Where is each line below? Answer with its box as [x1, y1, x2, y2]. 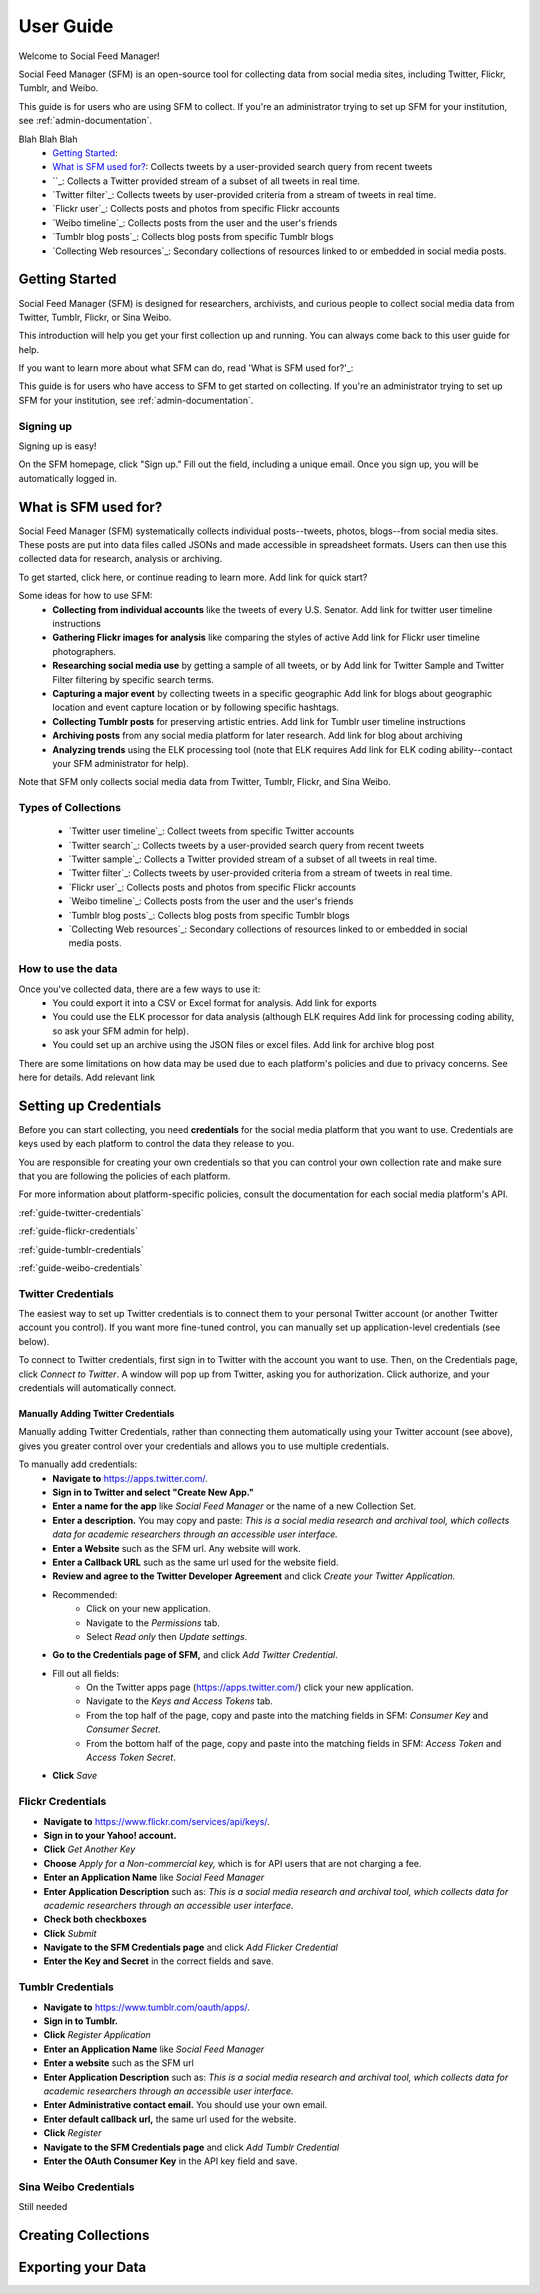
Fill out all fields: [52, 1667, 120, 1679]
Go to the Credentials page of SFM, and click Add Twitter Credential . [52, 1649, 339, 1661]
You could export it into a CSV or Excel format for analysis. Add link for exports [52, 996, 377, 1009]
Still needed [18, 2201, 68, 2213]
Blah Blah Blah [18, 133, 78, 145]
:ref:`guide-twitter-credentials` [18, 1206, 144, 1219]
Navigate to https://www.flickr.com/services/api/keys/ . [43, 1815, 270, 1827]
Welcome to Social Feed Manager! [18, 50, 160, 62]
